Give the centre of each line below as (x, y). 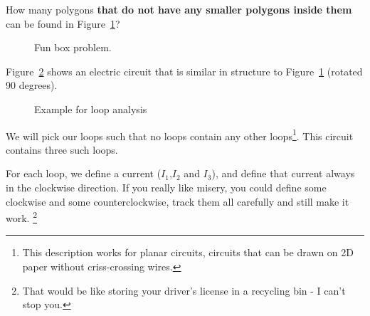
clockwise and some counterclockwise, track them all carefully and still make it (178, 201)
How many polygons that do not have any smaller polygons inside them (179, 9)
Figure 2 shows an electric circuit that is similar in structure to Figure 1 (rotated (184, 71)
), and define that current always (283, 173)
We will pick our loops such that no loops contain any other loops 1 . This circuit (180, 135)
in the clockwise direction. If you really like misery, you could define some (166, 187)
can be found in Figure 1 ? (63, 23)
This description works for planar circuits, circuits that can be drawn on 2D (188, 252)
